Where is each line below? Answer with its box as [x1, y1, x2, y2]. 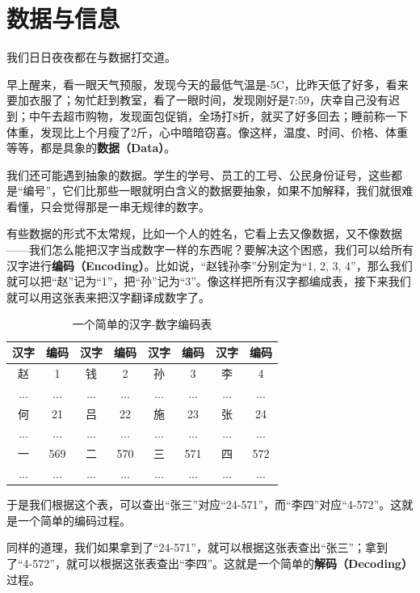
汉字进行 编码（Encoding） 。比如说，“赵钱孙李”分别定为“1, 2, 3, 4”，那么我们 [6, 256, 413, 273]
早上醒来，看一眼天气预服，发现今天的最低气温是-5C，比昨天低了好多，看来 [6, 75, 409, 92]
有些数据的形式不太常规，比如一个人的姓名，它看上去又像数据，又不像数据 [6, 225, 402, 242]
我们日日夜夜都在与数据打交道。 [6, 49, 176, 66]
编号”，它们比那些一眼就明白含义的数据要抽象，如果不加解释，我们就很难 [23, 182, 414, 199]
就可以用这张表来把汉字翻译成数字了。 [6, 288, 210, 305]
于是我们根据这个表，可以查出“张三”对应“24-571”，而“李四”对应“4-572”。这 [6, 496, 402, 513]
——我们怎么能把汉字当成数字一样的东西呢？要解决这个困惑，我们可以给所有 [6, 241, 414, 258]
